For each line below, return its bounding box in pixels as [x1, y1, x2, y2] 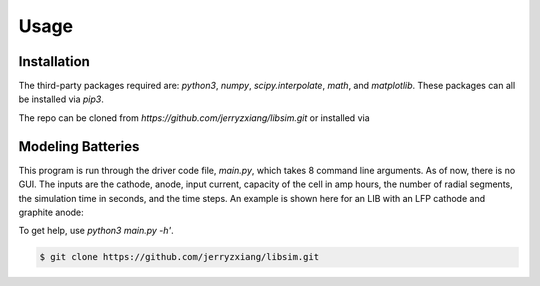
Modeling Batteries [18, 138, 140, 155]
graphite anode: [18, 206, 84, 218]
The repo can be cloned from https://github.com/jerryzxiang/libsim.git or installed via [18, 111, 370, 124]
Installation [18, 53, 90, 70]
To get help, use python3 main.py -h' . [18, 225, 174, 237]
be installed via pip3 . [18, 93, 104, 105]
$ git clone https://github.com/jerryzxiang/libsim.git [39, 251, 320, 263]
